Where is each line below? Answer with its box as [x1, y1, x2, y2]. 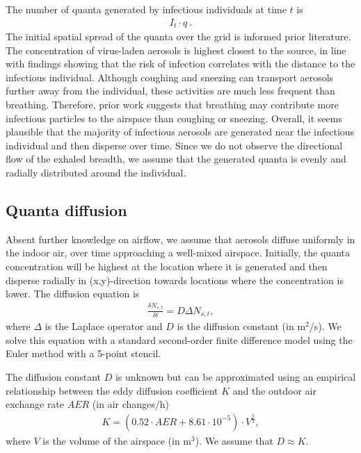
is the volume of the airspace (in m [42, 433, 191, 447]
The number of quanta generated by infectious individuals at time [6, 2, 287, 16]
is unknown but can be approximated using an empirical [115, 370, 356, 384]
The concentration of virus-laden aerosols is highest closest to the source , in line [6, 42, 346, 57]
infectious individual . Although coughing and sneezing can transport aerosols [6, 69, 334, 84]
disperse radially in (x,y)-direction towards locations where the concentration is [6, 272, 344, 287]
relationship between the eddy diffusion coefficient [6, 383, 218, 397]
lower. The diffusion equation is [6, 286, 140, 301]
